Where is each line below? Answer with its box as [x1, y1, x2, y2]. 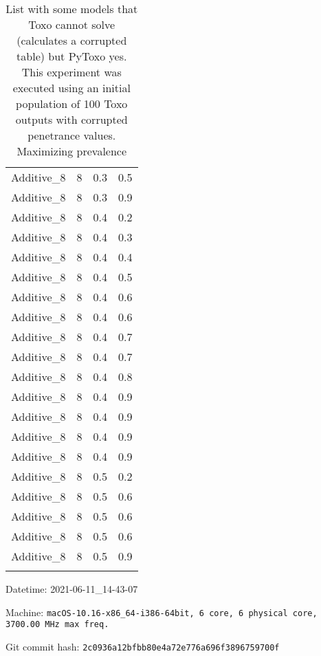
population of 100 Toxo [16, 96, 128, 111]
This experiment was [21, 64, 122, 80]
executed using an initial [12, 80, 131, 96]
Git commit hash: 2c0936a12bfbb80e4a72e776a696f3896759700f [5, 639, 280, 653]
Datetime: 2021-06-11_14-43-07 [5, 582, 138, 595]
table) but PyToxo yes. [16, 48, 127, 64]
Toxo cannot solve [28, 17, 115, 32]
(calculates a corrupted [16, 32, 127, 48]
